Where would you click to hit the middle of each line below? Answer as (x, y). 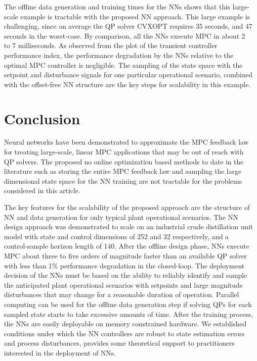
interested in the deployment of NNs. (60, 352)
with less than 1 (28, 265)
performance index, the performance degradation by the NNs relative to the (119, 55)
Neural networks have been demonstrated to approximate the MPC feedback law (126, 142)
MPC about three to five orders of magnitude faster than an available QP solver (126, 256)
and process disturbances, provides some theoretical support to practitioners (119, 343)
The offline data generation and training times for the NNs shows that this (117, 6)
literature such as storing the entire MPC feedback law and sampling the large (123, 171)
